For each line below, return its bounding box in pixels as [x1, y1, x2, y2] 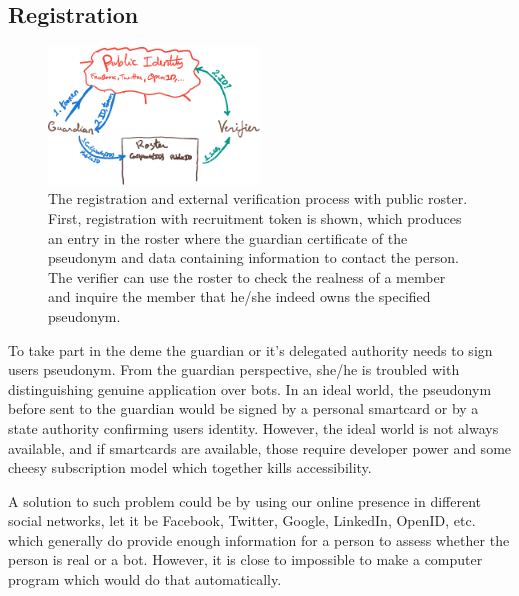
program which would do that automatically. [8, 569, 282, 590]
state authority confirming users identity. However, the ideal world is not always [8, 417, 499, 438]
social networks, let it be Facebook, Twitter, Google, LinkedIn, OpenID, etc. [8, 510, 476, 531]
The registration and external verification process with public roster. [48, 188, 468, 209]
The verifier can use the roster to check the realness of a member [48, 266, 446, 287]
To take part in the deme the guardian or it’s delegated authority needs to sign [8, 339, 493, 360]
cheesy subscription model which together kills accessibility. [8, 457, 372, 478]
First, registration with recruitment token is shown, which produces [48, 207, 462, 228]
